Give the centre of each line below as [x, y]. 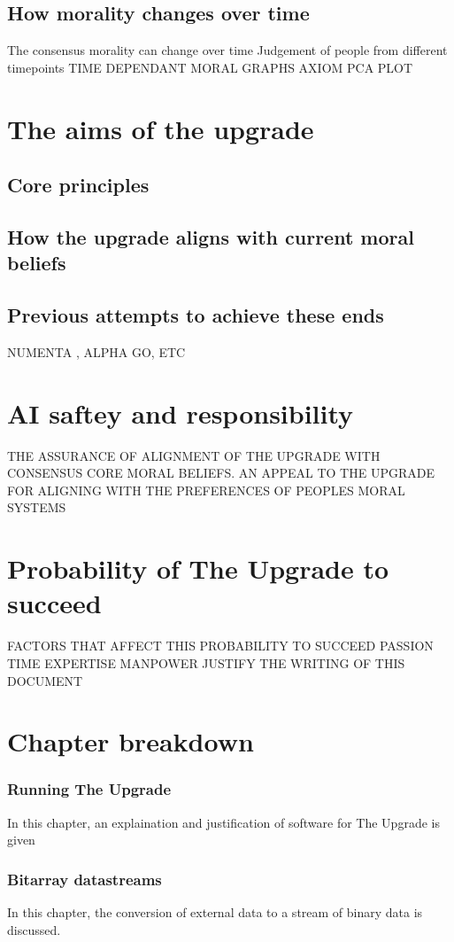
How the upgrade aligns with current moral [211, 236]
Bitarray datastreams [85, 879]
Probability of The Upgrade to [198, 568]
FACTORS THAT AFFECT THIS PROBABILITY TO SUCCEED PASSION [220, 646]
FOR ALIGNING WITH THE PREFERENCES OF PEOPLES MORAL [206, 490]
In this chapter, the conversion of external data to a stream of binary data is [215, 912]
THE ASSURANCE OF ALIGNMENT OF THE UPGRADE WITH [194, 455]
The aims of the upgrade [161, 128]
